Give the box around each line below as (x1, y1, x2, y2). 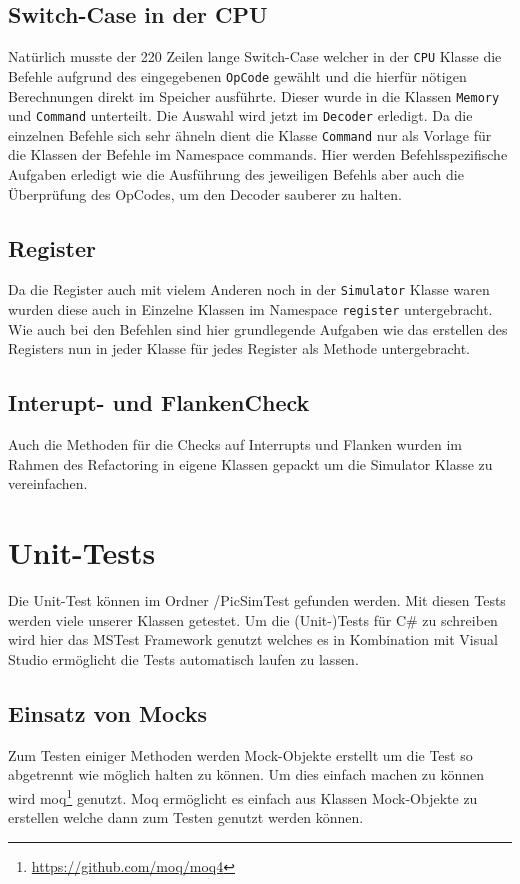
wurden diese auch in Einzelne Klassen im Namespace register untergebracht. (8, 299, 493, 320)
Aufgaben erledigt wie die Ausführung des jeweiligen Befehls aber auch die (8, 164, 464, 185)
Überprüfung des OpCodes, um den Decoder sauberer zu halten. (8, 183, 402, 204)
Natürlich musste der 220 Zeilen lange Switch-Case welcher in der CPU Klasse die (8, 46, 502, 67)
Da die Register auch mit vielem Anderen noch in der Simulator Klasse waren (8, 279, 490, 300)
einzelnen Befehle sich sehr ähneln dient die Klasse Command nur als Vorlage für (8, 124, 492, 145)
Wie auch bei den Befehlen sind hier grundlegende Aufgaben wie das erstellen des (8, 318, 508, 339)
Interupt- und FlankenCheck (8, 387, 310, 418)
